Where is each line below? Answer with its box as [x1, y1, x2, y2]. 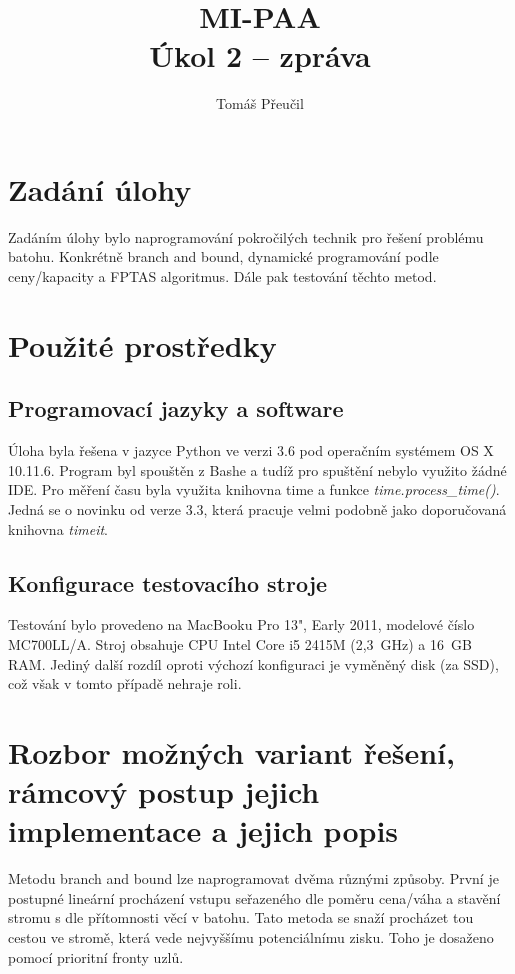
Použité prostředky [8, 324, 277, 365]
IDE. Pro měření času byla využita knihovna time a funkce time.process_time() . [8, 479, 500, 500]
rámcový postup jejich [8, 771, 320, 812]
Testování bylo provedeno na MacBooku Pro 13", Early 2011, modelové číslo [8, 614, 475, 635]
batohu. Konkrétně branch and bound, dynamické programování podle [8, 246, 439, 267]
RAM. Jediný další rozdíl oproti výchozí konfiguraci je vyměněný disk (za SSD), [8, 653, 499, 674]
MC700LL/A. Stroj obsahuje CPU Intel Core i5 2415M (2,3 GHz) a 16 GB [8, 633, 472, 654]
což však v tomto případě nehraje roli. [8, 673, 242, 694]
